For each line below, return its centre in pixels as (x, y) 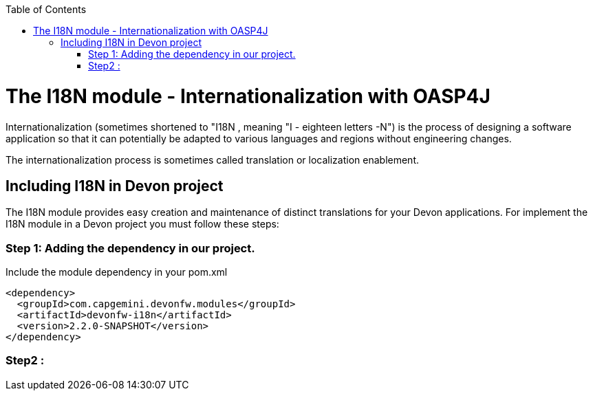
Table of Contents (46, 9)
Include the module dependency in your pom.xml (117, 272)
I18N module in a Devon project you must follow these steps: (142, 224)
